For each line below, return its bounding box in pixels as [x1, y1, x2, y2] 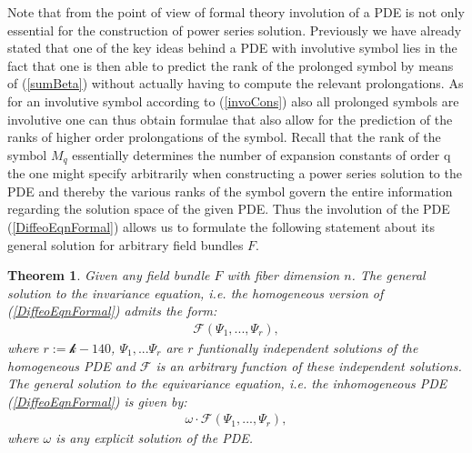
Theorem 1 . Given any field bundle [7, 266, 210, 285]
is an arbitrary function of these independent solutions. [156, 356, 462, 375]
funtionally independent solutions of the [197, 337, 418, 357]
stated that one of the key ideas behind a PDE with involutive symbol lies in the [7, 38, 457, 57]
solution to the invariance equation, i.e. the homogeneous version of [7, 283, 384, 302]
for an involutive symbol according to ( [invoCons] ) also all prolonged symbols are [7, 91, 459, 110]
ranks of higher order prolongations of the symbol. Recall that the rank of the [7, 127, 441, 146]
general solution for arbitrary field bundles [7, 235, 244, 254]
